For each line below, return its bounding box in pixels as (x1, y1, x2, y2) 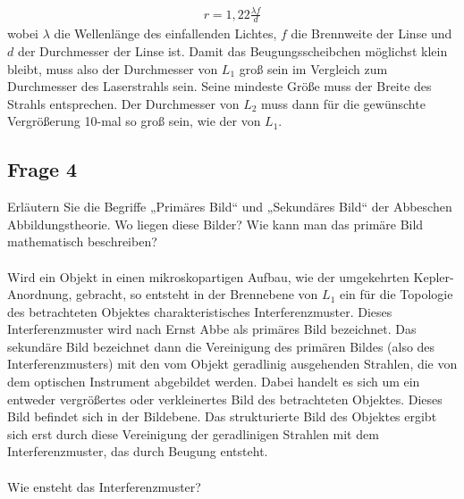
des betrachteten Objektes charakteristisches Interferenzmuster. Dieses (7, 302, 392, 320)
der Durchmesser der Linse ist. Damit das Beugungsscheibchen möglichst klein (17, 41, 448, 60)
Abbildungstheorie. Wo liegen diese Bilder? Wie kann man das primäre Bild (7, 214, 424, 233)
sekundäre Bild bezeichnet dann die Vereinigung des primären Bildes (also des (7, 337, 435, 355)
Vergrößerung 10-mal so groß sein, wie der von (7, 112, 261, 130)
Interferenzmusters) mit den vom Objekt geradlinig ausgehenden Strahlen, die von (7, 354, 458, 373)
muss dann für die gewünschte (261, 94, 426, 112)
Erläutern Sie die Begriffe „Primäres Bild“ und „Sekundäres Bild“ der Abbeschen (7, 197, 452, 216)
